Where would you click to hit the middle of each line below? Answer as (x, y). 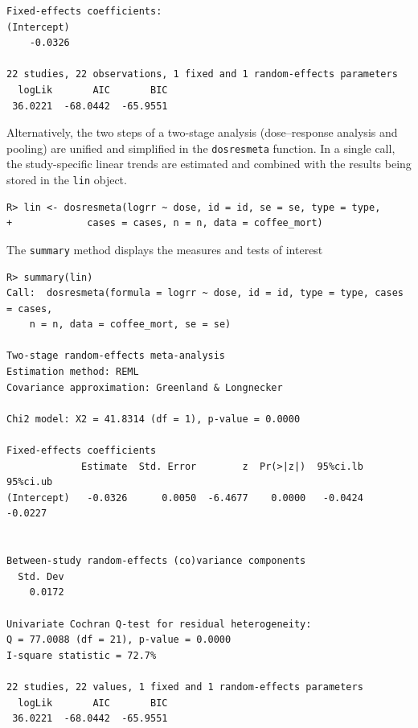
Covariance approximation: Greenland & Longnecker (145, 387)
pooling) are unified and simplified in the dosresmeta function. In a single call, (201, 148)
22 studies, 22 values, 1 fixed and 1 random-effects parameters (185, 687)
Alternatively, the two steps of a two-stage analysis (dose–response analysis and (202, 132)
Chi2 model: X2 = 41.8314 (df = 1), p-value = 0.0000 (154, 419)
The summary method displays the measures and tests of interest (165, 249)
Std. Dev (41, 576)
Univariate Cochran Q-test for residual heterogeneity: (159, 624)
